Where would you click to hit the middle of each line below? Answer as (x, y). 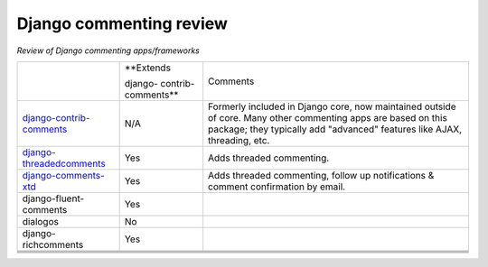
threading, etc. (239, 140)
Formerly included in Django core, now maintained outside (332, 106)
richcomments (53, 244)
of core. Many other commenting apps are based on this (328, 117)
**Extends (148, 68)
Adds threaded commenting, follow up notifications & (321, 175)
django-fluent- (53, 198)
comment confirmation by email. (277, 187)
